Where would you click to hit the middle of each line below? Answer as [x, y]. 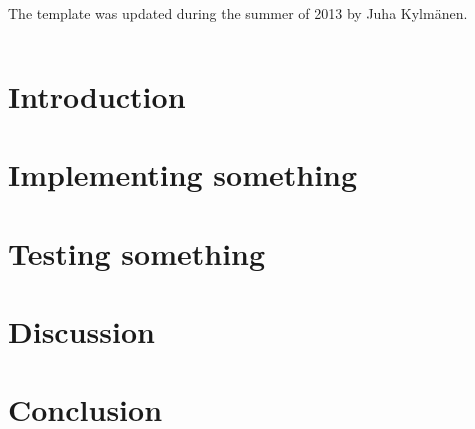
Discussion [81, 330]
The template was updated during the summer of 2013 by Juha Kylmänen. [238, 13]
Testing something [137, 252]
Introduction [97, 95]
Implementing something [183, 174]
